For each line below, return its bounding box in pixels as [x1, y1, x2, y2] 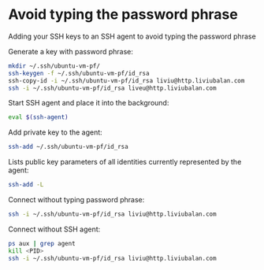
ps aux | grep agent [8, 239, 76, 247]
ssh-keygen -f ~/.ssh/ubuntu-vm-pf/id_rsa [8, 69, 150, 77]
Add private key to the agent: [8, 128, 102, 137]
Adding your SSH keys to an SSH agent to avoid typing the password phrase [8, 31, 256, 41]
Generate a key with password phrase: [8, 46, 134, 56]
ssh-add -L [8, 181, 44, 189]
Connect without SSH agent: [8, 224, 101, 234]
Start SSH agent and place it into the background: [8, 98, 169, 108]
